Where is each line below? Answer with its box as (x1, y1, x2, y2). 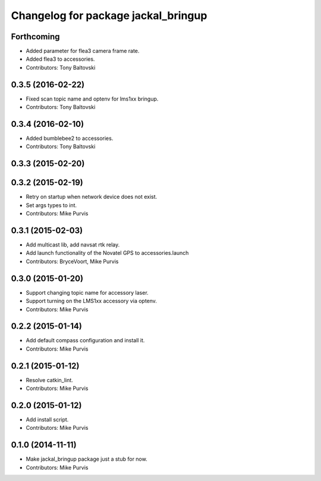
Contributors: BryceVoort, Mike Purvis (26, 258, 119, 265)
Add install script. (26, 416, 69, 423)
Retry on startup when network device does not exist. (26, 193, 158, 201)
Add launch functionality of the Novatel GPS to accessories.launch (26, 249, 189, 257)
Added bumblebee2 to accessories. (26, 135, 114, 142)
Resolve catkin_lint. (26, 376, 74, 383)
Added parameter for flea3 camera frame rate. (26, 48, 140, 55)
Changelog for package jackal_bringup (11, 9, 207, 22)
